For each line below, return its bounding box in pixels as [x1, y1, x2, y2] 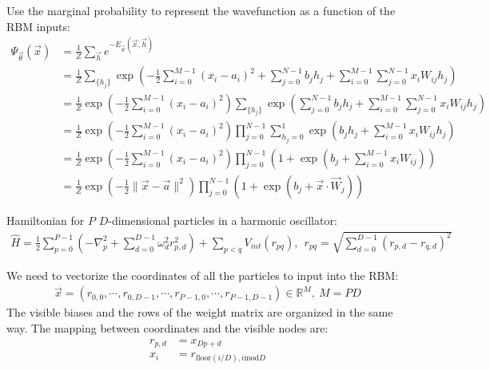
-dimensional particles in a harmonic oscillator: [108, 211, 337, 228]
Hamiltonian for [6, 211, 85, 228]
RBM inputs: [6, 18, 70, 34]
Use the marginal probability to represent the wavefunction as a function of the [6, 2, 396, 18]
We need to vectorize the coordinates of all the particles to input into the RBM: [6, 266, 399, 283]
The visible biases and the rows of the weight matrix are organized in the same [6, 304, 393, 321]
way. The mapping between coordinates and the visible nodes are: [6, 320, 329, 337]
